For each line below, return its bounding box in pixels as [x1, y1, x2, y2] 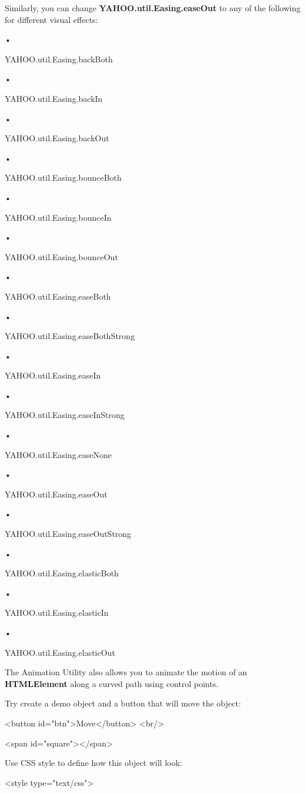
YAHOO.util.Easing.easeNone [5, 448, 112, 460]
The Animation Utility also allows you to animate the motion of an [5, 666, 247, 678]
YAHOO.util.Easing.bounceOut [5, 250, 118, 263]
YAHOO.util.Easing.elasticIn [5, 606, 109, 619]
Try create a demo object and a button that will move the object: [5, 697, 241, 709]
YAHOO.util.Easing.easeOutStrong [5, 527, 132, 540]
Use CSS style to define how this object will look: [5, 756, 182, 769]
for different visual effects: [5, 13, 98, 25]
